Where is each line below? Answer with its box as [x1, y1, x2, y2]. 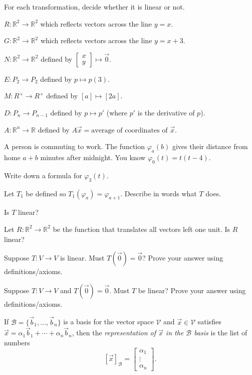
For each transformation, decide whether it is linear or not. [4, 2, 185, 12]
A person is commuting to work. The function [4, 141, 145, 152]
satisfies [197, 316, 221, 327]
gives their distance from [172, 141, 248, 152]
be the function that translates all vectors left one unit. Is [53, 223, 230, 234]
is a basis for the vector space [63, 316, 154, 327]
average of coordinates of [91, 127, 168, 134]
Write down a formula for [4, 170, 82, 180]
